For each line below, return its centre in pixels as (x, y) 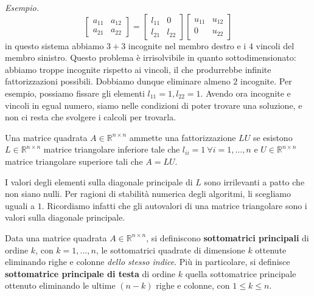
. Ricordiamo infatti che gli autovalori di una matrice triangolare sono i (174, 205)
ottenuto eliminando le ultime (60, 285)
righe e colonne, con (193, 285)
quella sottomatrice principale (241, 273)
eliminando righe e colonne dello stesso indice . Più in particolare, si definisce (148, 262)
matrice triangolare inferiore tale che (112, 149)
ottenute (271, 250)
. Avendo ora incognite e (246, 93)
